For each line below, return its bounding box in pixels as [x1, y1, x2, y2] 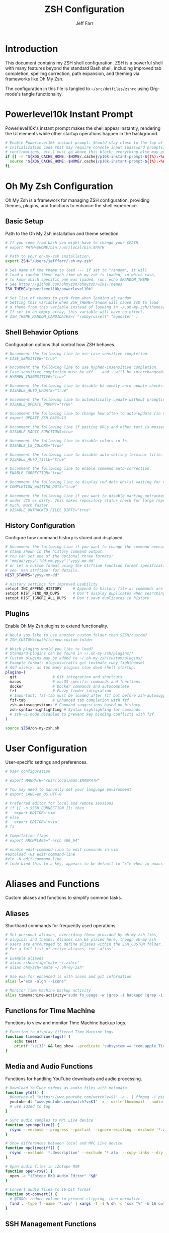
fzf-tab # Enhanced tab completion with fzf [10, 698, 129, 703]
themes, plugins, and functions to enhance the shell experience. [5, 202, 138, 208]
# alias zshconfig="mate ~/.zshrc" [5, 960, 80, 965]
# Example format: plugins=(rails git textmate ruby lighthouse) [5, 661, 145, 666]
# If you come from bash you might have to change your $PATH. [5, 240, 141, 245]
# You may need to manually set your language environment [5, 787, 132, 792]
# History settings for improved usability [5, 582, 98, 587]
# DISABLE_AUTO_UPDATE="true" [5, 388, 69, 393]
